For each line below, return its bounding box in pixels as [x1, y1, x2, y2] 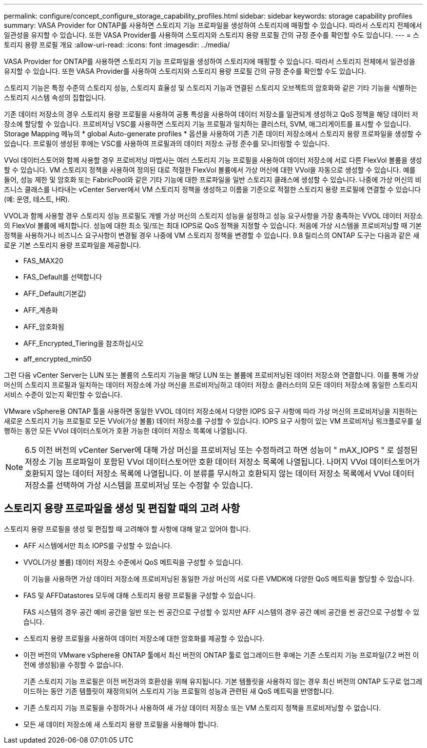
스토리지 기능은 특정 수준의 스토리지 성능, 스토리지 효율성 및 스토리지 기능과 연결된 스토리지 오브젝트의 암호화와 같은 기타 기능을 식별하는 [4, 84, 417, 92]
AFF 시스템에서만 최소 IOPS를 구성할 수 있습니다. [23, 541, 173, 550]
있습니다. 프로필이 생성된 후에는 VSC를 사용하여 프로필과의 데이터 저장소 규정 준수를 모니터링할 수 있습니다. [4, 139, 330, 148]
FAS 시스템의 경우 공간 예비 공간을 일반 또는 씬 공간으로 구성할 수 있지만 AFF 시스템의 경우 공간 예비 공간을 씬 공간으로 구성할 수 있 [23, 607, 420, 616]
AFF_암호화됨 [23, 322, 64, 331]
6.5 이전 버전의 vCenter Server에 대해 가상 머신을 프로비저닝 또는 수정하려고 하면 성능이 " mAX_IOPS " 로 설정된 [25, 445, 418, 455]
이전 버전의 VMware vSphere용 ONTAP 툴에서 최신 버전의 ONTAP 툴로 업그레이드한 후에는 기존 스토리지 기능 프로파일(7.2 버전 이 [23, 650, 419, 659]
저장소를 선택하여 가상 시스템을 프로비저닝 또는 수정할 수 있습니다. [25, 480, 253, 490]
